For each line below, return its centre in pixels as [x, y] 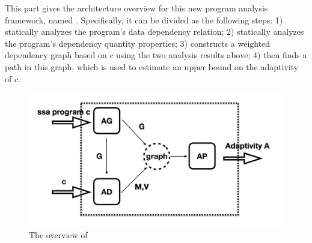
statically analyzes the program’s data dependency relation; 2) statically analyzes [154, 31]
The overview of [58, 234]
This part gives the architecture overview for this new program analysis [136, 8]
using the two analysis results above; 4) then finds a [212, 55]
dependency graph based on [56, 55]
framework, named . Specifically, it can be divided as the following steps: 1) [144, 19]
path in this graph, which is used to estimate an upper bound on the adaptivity [152, 66]
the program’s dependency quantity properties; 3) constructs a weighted [138, 43]
